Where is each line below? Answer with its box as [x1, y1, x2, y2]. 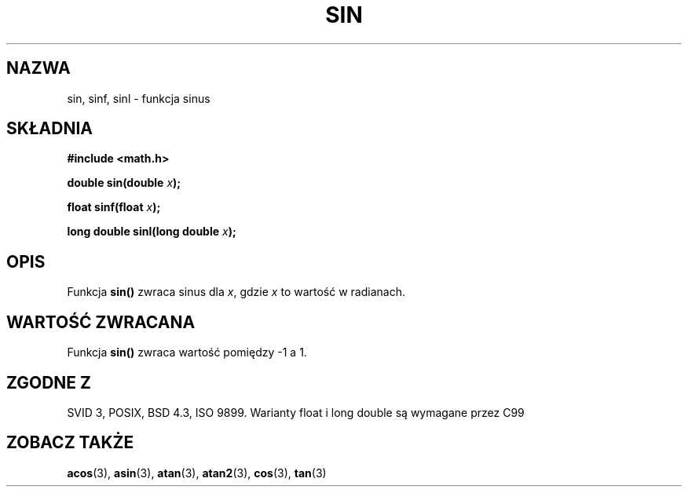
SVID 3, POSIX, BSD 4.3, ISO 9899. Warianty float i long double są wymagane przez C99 [67, 405, 525, 419]
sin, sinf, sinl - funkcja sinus [67, 91, 210, 105]
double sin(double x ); [67, 176, 181, 190]
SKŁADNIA [6, 119, 93, 139]
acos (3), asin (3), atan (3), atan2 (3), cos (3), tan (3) [67, 466, 327, 480]
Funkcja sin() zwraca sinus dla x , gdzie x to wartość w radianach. [67, 285, 405, 299]
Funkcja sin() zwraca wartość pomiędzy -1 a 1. [67, 345, 307, 360]
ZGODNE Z [6, 372, 92, 393]
